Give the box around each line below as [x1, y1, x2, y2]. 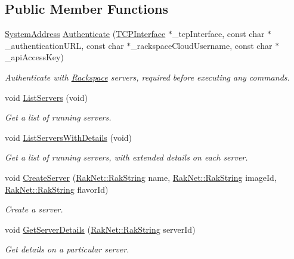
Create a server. [5, 203, 63, 215]
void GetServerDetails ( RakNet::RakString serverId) [5, 223, 196, 235]
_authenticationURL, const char [5, 39, 124, 51]
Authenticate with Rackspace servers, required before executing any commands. [5, 70, 290, 83]
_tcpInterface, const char [172, 27, 265, 40]
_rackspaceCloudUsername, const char [131, 39, 273, 51]
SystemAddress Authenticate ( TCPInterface [5, 27, 166, 40]
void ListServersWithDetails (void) [5, 131, 132, 143]
